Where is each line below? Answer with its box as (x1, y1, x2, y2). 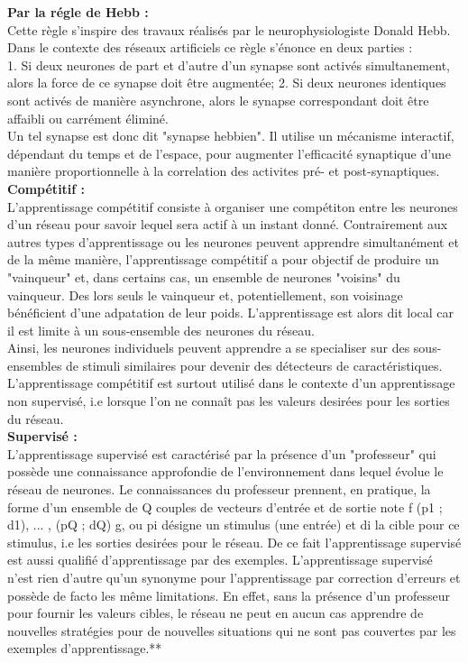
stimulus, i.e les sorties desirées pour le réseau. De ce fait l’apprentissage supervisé (7, 532, 462, 551)
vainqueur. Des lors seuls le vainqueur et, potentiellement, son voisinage (7, 285, 403, 304)
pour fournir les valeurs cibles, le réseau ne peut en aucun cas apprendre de (7, 603, 424, 622)
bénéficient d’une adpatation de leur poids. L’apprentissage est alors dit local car (7, 303, 454, 322)
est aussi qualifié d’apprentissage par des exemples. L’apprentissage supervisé (7, 550, 433, 569)
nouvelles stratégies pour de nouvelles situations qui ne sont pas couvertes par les (7, 621, 456, 640)
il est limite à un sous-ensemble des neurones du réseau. (7, 320, 315, 339)
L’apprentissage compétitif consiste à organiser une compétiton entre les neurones (7, 197, 458, 216)
